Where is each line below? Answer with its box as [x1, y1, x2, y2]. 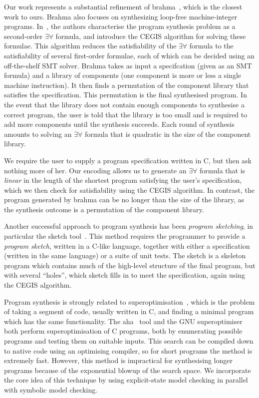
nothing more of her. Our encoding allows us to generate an [4, 165, 187, 175]
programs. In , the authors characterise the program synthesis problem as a [4, 21, 236, 31]
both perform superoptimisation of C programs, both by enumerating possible [4, 326, 243, 336]
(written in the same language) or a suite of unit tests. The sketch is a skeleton [4, 250, 246, 261]
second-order [4, 30, 43, 41]
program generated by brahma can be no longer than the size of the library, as [4, 194, 245, 205]
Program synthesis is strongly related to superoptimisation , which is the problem [4, 296, 255, 307]
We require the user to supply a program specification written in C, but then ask [4, 155, 252, 165]
